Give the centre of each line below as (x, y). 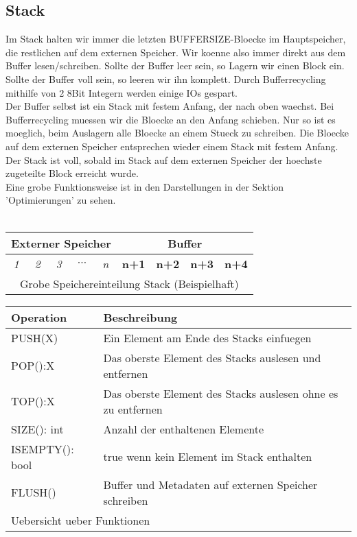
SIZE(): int (37, 429)
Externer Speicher (61, 243)
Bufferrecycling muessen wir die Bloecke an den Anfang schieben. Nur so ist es (171, 119)
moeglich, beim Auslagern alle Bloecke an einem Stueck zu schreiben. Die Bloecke (177, 133)
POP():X (33, 366)
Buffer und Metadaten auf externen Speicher (210, 484)
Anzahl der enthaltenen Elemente (184, 429)
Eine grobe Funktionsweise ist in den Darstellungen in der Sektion (145, 186)
